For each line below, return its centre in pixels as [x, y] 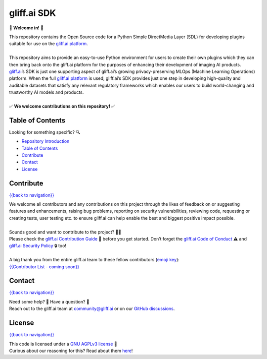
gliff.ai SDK [33, 13]
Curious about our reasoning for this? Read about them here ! [71, 351]
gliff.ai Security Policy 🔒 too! [38, 246]
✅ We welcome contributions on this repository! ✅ [62, 106]
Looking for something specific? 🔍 [44, 132]
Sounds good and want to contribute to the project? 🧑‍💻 [65, 232]
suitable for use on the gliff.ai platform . [48, 44]
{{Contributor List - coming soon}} [44, 267]
